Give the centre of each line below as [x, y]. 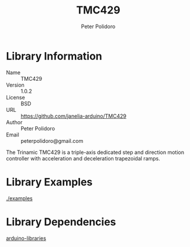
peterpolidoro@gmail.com [52, 140]
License [15, 97]
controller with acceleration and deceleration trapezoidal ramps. [83, 158]
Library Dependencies [61, 222]
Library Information [54, 56]
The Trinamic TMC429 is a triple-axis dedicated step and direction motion [95, 152]
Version [15, 85]
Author [14, 122]
